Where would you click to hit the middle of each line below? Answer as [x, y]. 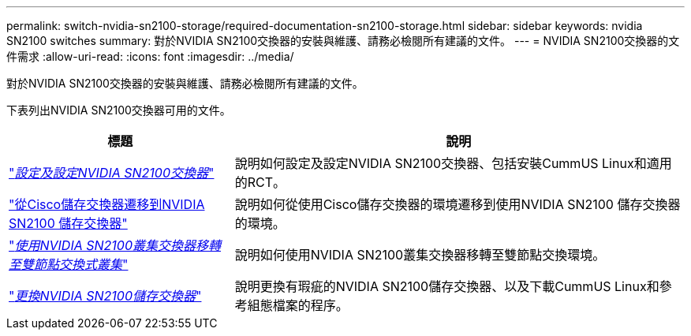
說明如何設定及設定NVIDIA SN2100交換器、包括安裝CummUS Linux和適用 [453, 163]
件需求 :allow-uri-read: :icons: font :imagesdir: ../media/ [150, 56]
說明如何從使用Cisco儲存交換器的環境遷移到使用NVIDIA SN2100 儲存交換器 [458, 204]
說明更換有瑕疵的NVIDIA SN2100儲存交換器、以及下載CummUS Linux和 [447, 286]
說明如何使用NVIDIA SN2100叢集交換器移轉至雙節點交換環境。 [420, 255]
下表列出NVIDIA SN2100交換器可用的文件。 [119, 110]
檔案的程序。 [310, 305]
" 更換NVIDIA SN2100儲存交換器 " [105, 296]
